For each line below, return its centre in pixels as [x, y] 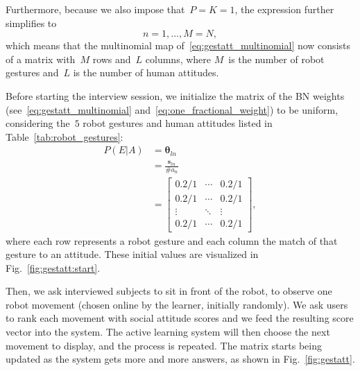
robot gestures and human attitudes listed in [178, 123]
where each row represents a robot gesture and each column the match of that [172, 240]
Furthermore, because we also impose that [95, 9]
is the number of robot [276, 59]
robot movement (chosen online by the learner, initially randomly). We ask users [177, 304]
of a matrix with [41, 59]
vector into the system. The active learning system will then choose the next [168, 332]
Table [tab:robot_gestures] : [65, 136]
